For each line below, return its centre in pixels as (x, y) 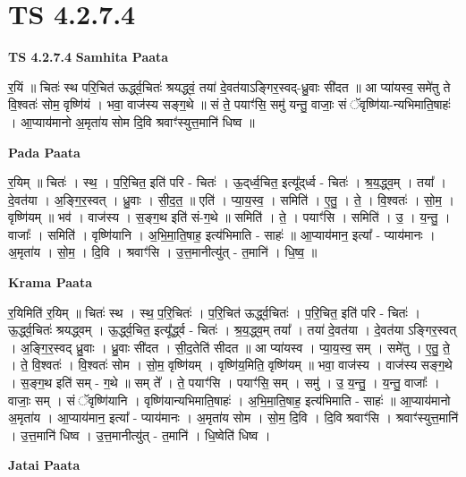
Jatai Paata (44, 465)
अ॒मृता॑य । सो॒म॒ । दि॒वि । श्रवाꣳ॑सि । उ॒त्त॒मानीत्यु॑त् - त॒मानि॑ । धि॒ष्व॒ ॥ (163, 252)
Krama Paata (50, 282)
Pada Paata (44, 152)
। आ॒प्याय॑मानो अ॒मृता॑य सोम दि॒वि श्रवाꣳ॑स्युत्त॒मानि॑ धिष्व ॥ (131, 121)
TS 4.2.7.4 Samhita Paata (89, 57)
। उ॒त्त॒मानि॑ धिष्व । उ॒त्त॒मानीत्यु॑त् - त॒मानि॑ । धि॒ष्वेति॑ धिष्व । (140, 434)
